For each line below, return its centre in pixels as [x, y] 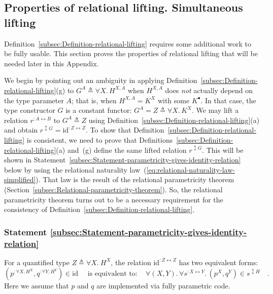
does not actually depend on [209, 90]
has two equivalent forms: [218, 262]
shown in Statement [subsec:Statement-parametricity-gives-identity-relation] [123, 160]
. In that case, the [228, 100]
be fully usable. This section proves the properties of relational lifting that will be [131, 53]
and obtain [21, 130]
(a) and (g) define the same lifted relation [121, 150]
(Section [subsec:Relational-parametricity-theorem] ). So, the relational [113, 189]
